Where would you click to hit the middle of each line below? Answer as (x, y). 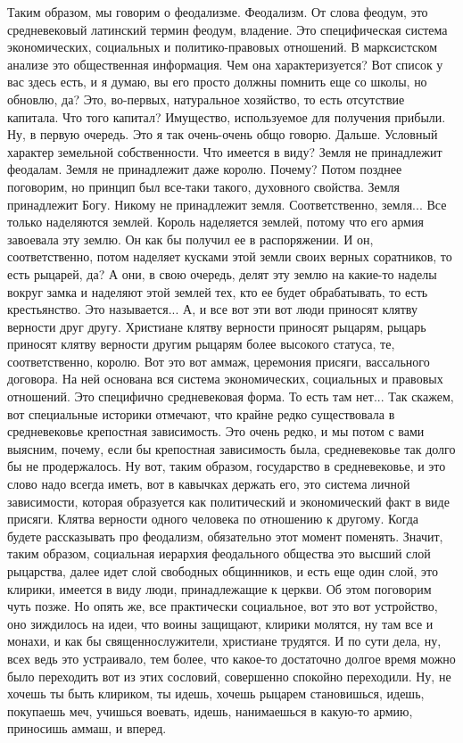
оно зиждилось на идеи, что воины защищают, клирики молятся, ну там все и (220, 623)
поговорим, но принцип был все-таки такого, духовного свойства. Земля (204, 186)
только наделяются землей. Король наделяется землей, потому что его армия (215, 222)
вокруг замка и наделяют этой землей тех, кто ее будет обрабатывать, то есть (218, 291)
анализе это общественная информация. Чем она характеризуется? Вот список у (225, 64)
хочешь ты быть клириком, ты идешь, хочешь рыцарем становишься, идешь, (216, 693)
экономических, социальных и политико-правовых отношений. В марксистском (222, 47)
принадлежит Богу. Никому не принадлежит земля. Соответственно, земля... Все (227, 204)
